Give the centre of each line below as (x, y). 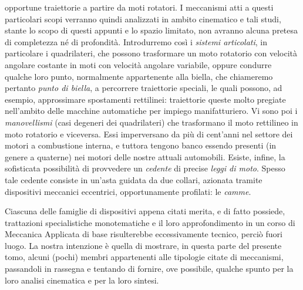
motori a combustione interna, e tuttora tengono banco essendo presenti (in (141, 145)
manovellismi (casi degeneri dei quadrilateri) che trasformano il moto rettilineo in (151, 122)
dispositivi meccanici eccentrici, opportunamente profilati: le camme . (128, 191)
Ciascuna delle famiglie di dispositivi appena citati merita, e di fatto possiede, (145, 211)
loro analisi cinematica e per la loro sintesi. (82, 280)
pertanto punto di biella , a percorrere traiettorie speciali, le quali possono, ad (144, 88)
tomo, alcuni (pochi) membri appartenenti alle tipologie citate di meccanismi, (144, 257)
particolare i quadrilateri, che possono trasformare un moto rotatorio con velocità (151, 53)
